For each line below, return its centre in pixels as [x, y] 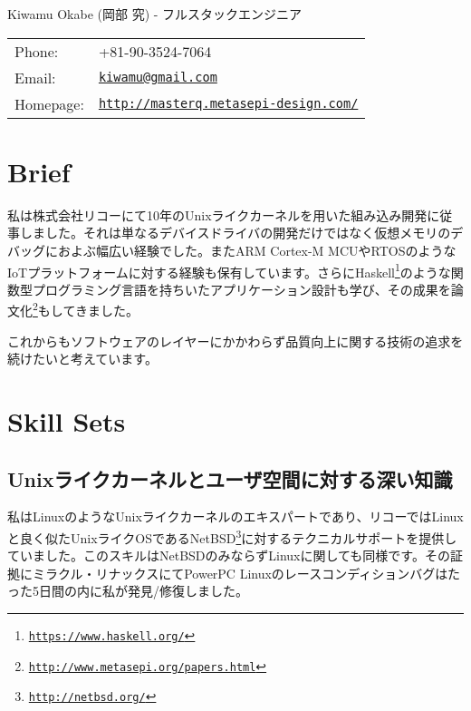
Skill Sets [67, 420]
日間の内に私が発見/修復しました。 [143, 591]
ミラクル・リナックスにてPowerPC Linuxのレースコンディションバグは [240, 573]
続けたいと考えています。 [82, 359]
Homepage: [49, 103]
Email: [35, 77]
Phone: [37, 51]
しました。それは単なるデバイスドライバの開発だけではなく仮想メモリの [235, 233]
